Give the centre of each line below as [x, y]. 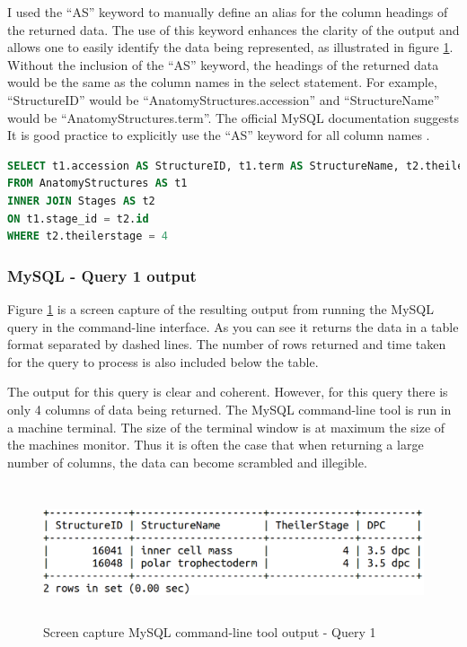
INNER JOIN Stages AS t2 [81, 201]
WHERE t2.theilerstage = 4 [88, 236]
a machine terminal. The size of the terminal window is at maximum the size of [226, 427]
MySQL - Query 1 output [102, 275]
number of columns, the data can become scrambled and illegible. [187, 462]
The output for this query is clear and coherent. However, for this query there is [228, 392]
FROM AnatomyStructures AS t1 [97, 184]
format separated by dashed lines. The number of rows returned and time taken [227, 344]
